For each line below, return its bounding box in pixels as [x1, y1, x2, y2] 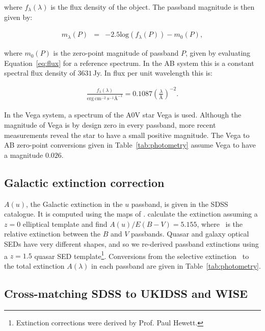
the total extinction [4, 260, 65, 271]
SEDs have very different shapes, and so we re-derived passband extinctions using [4, 238, 259, 249]
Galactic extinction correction [4, 174, 165, 190]
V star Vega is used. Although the [135, 109, 242, 120]
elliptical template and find [22, 218, 108, 229]
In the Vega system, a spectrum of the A [4, 109, 131, 120]
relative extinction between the [4, 228, 101, 239]
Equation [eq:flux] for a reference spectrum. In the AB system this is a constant [4, 57, 254, 68]
